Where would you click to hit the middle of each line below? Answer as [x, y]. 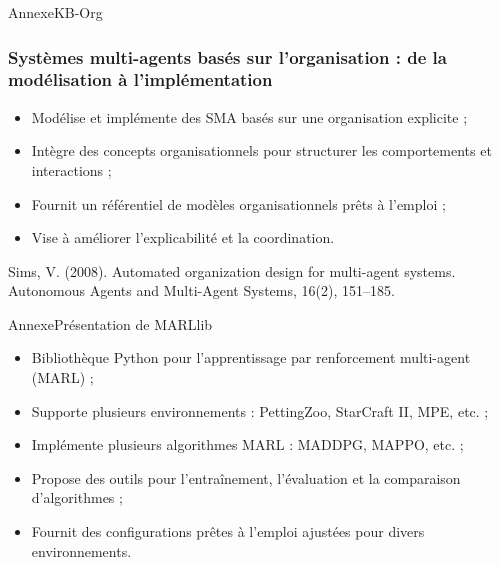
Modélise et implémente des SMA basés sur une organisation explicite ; [249, 116]
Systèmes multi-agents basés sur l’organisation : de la [227, 56]
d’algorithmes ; [77, 497]
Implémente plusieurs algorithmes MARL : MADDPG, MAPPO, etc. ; [247, 444]
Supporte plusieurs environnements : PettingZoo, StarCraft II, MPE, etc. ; [260, 410]
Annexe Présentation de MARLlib [110, 323]
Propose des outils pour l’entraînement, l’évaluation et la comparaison [246, 477]
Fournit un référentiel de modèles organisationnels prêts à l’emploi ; [238, 203]
